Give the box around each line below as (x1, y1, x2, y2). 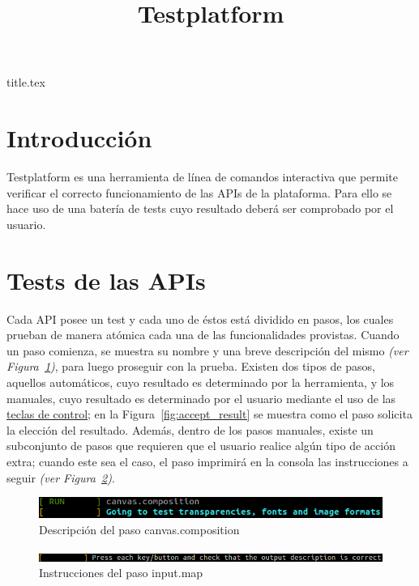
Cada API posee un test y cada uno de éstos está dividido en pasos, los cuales (6, 310, 394, 327)
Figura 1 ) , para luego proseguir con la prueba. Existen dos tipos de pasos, (6, 358, 375, 375)
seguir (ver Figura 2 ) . (6, 469, 115, 486)
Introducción (6, 121, 152, 155)
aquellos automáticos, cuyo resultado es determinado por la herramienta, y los (6, 373, 395, 390)
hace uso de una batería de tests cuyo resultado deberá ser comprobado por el (6, 200, 394, 217)
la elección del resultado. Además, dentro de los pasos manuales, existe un (6, 421, 374, 438)
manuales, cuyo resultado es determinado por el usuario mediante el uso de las (6, 389, 396, 406)
